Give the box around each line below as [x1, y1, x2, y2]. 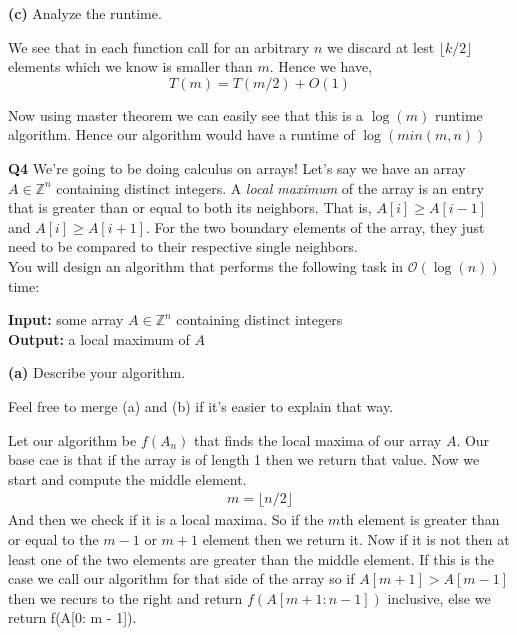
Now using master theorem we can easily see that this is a [8, 104, 364, 125]
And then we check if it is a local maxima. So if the [8, 509, 324, 530]
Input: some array [8, 309, 124, 330]
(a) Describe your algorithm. [8, 362, 186, 383]
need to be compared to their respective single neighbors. [8, 236, 358, 257]
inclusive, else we [387, 587, 491, 608]
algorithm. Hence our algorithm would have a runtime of [8, 124, 355, 145]
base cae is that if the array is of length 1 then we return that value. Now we [8, 449, 480, 470]
